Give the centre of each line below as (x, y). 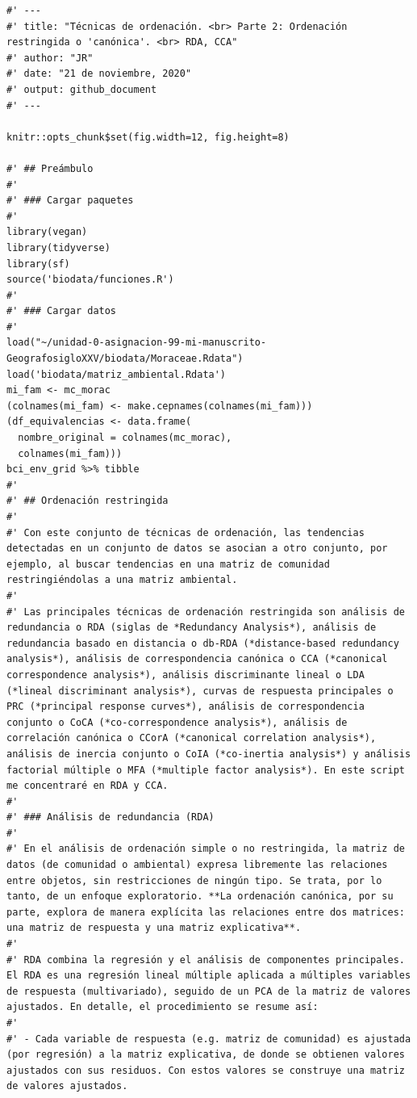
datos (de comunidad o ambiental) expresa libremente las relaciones (197, 865)
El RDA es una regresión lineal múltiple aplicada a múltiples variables (209, 976)
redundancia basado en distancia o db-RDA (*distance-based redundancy (203, 643)
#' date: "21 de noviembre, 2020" (99, 74)
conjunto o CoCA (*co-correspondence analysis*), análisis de (177, 722)
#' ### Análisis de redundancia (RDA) (111, 817)
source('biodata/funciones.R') (90, 280)
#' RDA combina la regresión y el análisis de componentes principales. (206, 960)
